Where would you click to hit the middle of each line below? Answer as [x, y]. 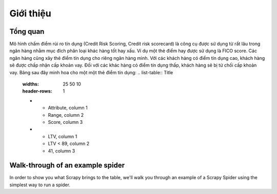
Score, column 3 [65, 122]
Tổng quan [27, 31]
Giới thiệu [30, 13]
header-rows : [37, 91]
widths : [31, 84]
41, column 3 [62, 150]
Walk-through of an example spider [67, 166]
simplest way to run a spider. [40, 185]
